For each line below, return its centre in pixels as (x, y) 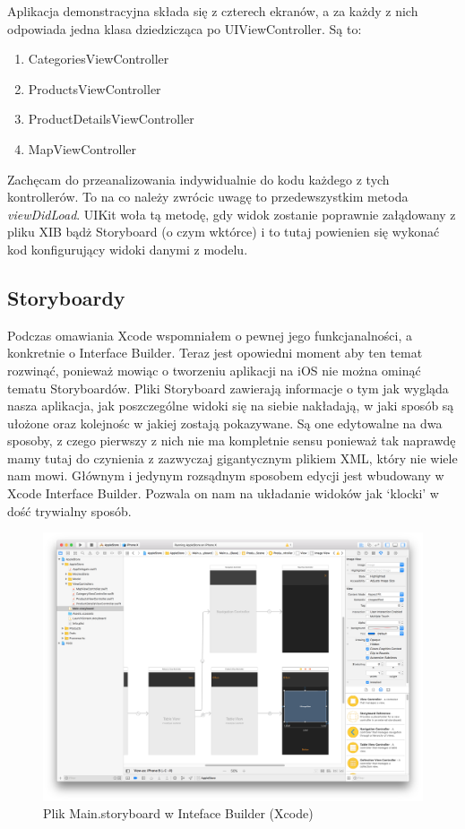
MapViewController (82, 148)
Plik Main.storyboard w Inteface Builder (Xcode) (178, 813)
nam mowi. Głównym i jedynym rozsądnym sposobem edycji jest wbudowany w (226, 475)
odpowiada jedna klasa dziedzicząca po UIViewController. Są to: (185, 28)
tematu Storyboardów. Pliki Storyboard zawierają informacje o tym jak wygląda (228, 388)
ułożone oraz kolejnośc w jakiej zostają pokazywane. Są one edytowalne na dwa (225, 423)
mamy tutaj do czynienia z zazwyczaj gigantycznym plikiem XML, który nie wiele (232, 458)
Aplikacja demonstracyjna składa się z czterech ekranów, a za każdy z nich (213, 11)
